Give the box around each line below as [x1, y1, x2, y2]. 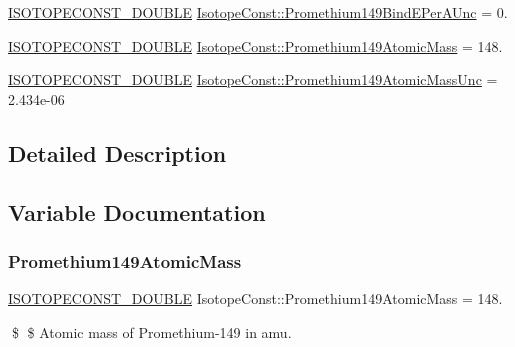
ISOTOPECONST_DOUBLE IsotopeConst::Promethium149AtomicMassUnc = [8, 69, 498, 90]
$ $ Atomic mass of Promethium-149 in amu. [11, 321, 292, 342]
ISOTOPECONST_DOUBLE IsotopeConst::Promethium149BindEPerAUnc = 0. [8, 2, 508, 22]
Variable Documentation [8, 196, 266, 227]
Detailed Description [8, 137, 227, 168]
